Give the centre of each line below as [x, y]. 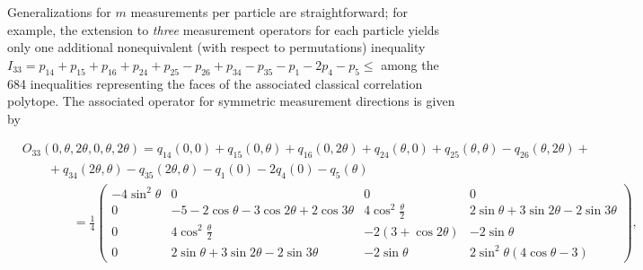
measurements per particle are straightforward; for [269, 12]
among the [410, 64]
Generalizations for [59, 12]
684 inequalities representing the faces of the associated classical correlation [215, 83]
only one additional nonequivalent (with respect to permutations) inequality [216, 47]
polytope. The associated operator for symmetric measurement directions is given [231, 101]
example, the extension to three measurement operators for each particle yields [224, 29]
